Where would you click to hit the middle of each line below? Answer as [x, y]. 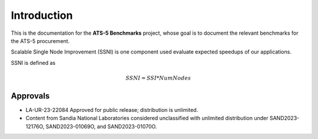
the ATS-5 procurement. [40, 41]
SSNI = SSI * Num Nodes [158, 78]
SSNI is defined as [33, 62]
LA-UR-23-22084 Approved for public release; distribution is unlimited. [112, 110]
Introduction [42, 15]
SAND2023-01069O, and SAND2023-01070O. [101, 126]
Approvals [30, 96]
